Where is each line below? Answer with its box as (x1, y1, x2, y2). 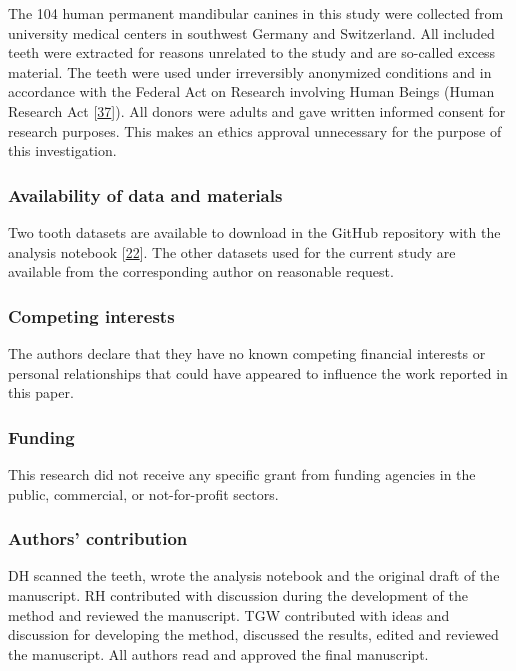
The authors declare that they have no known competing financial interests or (8, 342, 486, 363)
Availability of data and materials (8, 182, 283, 207)
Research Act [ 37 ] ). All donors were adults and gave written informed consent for (8, 100, 506, 121)
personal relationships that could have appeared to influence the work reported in (8, 362, 508, 383)
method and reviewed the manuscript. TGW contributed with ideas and (8, 604, 450, 625)
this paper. (8, 382, 74, 403)
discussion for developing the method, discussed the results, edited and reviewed (8, 624, 499, 645)
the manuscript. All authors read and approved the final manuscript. (8, 643, 429, 664)
